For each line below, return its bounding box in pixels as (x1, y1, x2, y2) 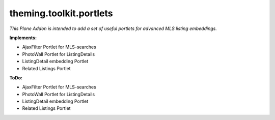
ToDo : (9, 74, 23, 81)
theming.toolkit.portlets (9, 8, 113, 19)
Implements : (9, 35, 37, 41)
